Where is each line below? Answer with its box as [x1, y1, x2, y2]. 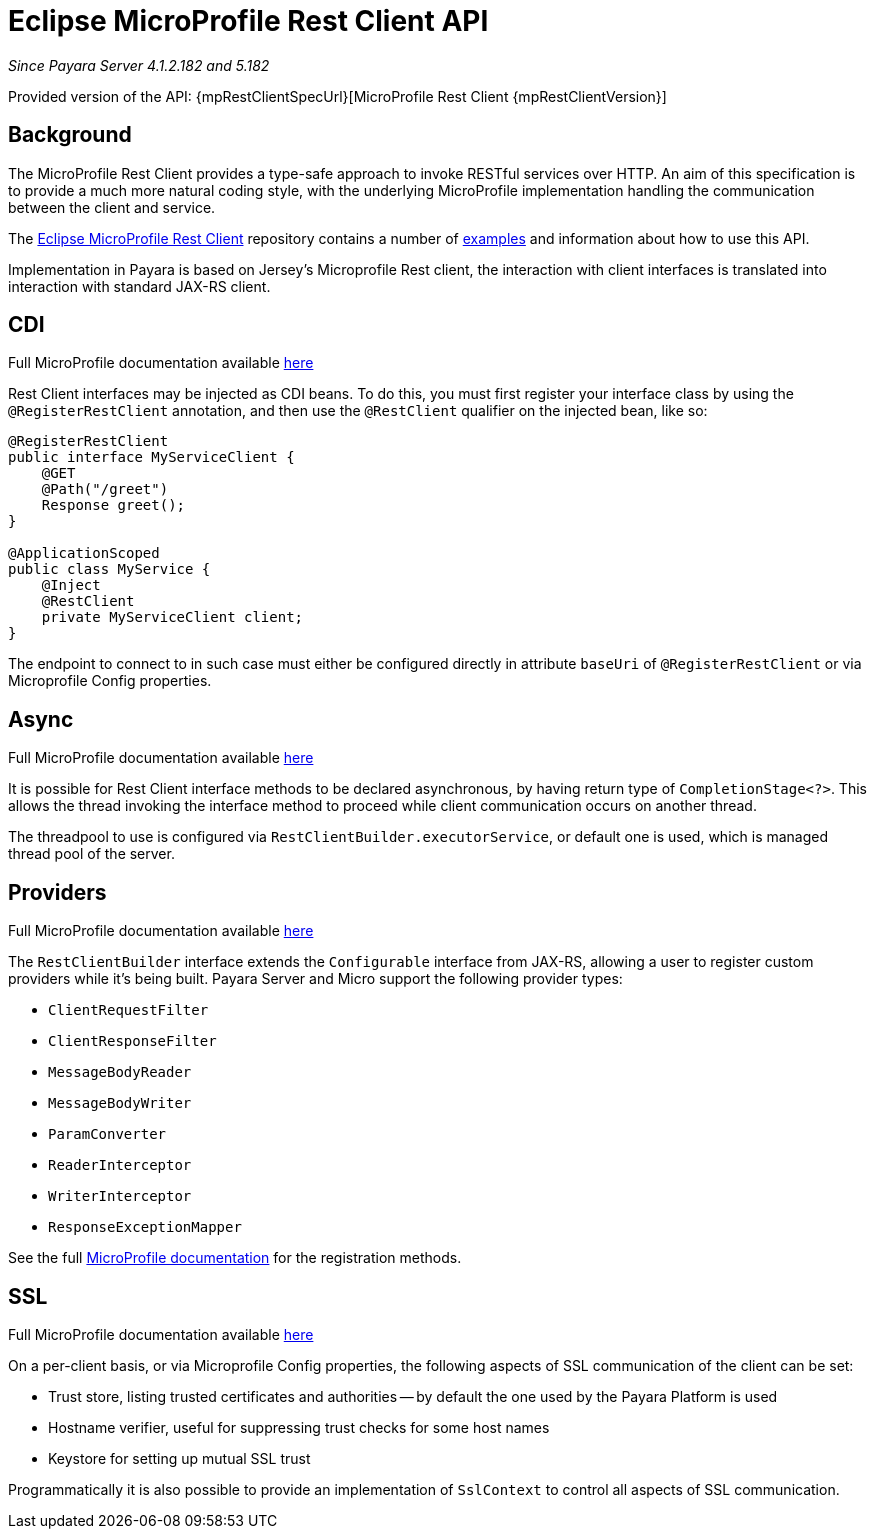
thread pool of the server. [8, 845, 175, 863]
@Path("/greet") [41, 481, 169, 498]
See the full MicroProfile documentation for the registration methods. [8, 1249, 462, 1267]
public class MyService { [8, 561, 211, 578]
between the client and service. [8, 198, 216, 216]
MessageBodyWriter [48, 1095, 192, 1112]
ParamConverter [48, 1126, 167, 1143]
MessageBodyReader [48, 1064, 192, 1081]
